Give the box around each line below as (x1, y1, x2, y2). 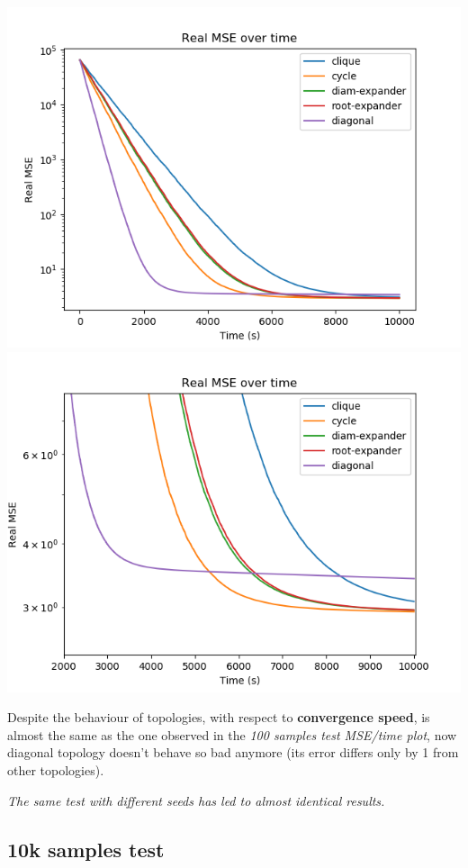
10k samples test (7, 835, 165, 863)
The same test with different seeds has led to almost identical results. (7, 791, 385, 809)
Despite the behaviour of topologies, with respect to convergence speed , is (7, 708, 430, 727)
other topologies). (7, 760, 104, 779)
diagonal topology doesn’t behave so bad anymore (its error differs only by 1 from (7, 743, 459, 762)
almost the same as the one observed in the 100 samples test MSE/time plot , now (7, 725, 457, 744)
